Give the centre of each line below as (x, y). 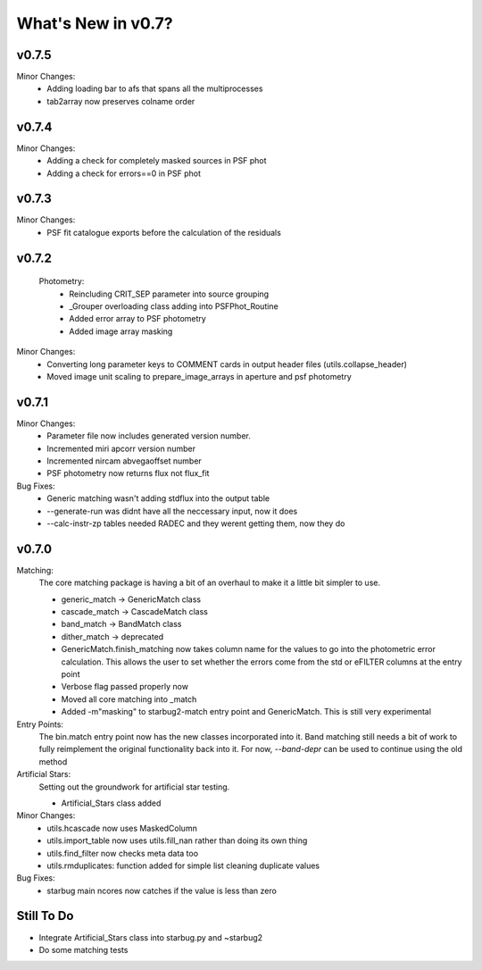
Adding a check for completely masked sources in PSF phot (157, 161)
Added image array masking (121, 331)
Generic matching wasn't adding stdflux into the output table (158, 498)
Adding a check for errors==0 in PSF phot (124, 173)
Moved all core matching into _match (129, 699)
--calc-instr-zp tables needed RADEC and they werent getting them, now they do (196, 523)
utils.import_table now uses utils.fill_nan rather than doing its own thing (177, 840)
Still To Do (45, 916)
